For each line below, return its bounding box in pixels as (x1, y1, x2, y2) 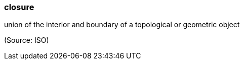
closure (4, 2, 34, 12)
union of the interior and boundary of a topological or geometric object (4, 20, 240, 29)
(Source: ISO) (4, 36, 49, 45)
